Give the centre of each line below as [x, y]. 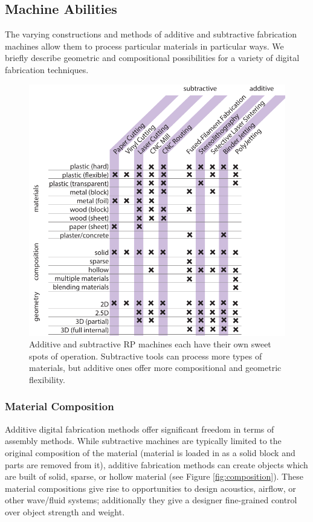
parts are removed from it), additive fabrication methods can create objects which [156, 464]
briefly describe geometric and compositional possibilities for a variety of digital [152, 58]
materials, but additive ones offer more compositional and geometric [155, 368]
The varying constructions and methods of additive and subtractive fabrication [151, 34]
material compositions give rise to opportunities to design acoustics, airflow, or [150, 488]
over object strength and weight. [65, 511]
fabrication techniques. [47, 69]
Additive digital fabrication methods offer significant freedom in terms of [140, 429]
